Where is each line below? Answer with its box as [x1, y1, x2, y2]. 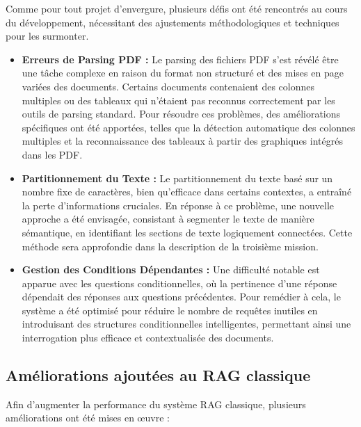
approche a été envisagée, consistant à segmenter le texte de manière [22, 211, 314, 226]
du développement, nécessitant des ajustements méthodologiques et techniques [6, 15, 339, 29]
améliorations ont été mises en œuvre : [6, 410, 170, 425]
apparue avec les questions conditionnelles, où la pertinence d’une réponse [22, 275, 337, 290]
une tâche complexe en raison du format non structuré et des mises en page [22, 65, 344, 80]
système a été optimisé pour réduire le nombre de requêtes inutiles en [22, 303, 318, 317]
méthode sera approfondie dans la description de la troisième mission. [22, 239, 319, 253]
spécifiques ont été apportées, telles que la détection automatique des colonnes [22, 120, 355, 134]
